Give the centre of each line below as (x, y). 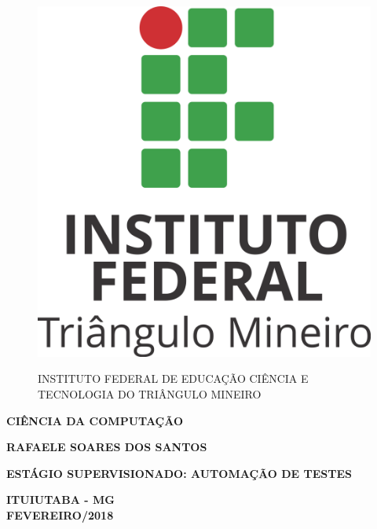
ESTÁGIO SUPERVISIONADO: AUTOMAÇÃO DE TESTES (179, 473)
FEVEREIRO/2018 (60, 514)
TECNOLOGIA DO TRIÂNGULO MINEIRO (150, 393)
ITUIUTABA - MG (60, 500)
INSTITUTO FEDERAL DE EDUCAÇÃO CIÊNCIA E (173, 378)
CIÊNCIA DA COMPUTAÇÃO (95, 420)
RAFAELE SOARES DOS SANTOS (107, 447)
